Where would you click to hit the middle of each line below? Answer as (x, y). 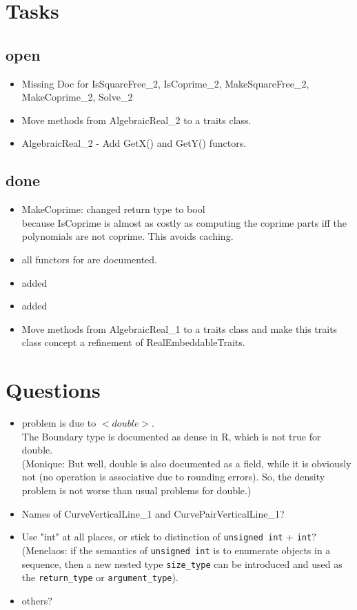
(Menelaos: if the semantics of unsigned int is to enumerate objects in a (176, 550)
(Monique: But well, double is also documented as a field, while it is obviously (186, 463)
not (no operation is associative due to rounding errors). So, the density (173, 477)
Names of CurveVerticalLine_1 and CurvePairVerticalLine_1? (153, 513)
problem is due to (59, 423)
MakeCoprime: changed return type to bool (113, 209)
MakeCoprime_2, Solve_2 (77, 97)
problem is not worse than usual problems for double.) (136, 490)
